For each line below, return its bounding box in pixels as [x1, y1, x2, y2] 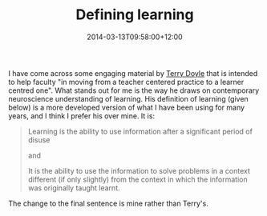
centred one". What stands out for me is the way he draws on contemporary [8, 86, 260, 95]
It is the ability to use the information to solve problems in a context [27, 166, 251, 175]
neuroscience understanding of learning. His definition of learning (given [8, 94, 249, 103]
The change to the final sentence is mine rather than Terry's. [8, 198, 208, 208]
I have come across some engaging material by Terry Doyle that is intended [8, 68, 258, 78]
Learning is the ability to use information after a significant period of [27, 126, 253, 136]
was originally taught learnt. [27, 182, 120, 193]
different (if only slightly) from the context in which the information [27, 174, 248, 184]
